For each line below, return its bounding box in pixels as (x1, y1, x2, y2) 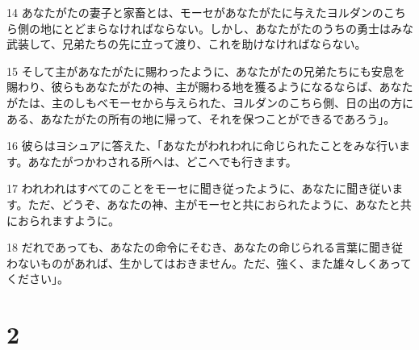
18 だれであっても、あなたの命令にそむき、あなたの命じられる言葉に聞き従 (6, 239, 404, 256)
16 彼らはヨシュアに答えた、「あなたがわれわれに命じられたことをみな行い (6, 137, 399, 154)
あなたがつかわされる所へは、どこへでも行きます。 (27, 152, 297, 169)
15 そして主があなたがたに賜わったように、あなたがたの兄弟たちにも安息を (6, 62, 405, 79)
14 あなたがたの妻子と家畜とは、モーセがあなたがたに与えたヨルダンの (6, 4, 383, 20)
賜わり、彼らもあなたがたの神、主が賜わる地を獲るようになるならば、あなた (6, 78, 413, 95)
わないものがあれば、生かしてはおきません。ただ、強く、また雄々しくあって (6, 254, 412, 271)
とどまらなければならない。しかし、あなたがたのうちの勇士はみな (62, 19, 413, 36)
